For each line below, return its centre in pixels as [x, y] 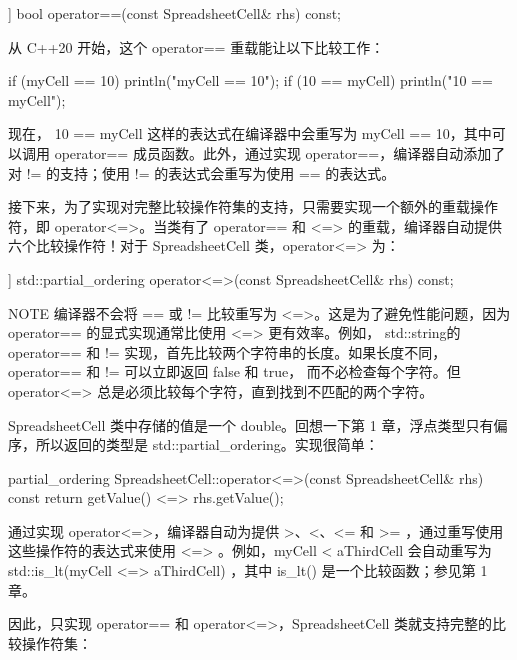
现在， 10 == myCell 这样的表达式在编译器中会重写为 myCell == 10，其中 [250, 133]
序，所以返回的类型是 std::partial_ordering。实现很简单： [193, 444]
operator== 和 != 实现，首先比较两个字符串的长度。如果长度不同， [227, 351]
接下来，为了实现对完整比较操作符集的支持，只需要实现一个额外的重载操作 [253, 206]
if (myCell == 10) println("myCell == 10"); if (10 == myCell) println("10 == [250, 80]
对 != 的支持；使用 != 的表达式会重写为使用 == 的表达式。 [202, 172]
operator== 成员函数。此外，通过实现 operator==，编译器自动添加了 [280, 152]
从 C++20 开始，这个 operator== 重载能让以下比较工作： [196, 46]
